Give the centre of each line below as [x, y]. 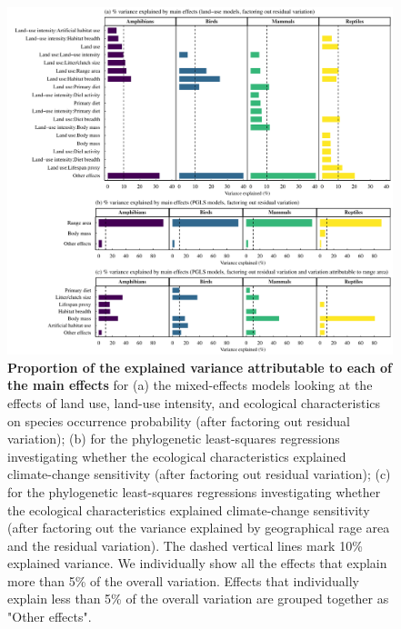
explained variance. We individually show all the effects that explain [197, 563]
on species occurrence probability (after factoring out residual [179, 420]
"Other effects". [50, 617]
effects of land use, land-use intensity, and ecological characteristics [194, 402]
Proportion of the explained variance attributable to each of [200, 367]
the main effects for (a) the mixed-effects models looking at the [190, 385]
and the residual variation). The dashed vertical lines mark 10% [185, 545]
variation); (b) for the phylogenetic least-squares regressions [174, 439]
